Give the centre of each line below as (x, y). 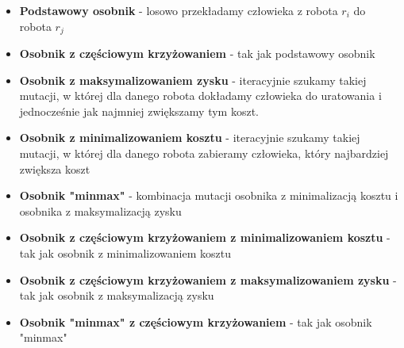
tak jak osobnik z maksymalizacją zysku (117, 295)
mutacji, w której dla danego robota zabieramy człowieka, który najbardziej (204, 153)
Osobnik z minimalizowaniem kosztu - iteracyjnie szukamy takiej (190, 138)
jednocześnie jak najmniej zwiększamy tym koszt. (139, 111)
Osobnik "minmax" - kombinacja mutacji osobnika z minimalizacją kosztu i (209, 195)
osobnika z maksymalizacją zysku (100, 210)
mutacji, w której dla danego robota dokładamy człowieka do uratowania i (200, 96)
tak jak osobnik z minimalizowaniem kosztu (125, 252)
